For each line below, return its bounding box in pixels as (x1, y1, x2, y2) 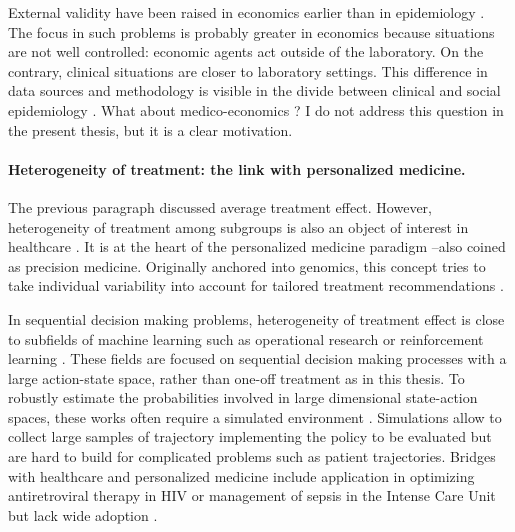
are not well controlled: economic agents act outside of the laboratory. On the (8, 41, 484, 62)
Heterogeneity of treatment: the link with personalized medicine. (8, 158, 466, 179)
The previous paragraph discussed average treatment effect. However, (8, 196, 432, 217)
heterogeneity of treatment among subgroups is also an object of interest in (8, 216, 469, 237)
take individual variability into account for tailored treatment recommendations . (8, 275, 504, 296)
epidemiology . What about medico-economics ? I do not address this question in (8, 99, 504, 120)
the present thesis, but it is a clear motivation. (8, 119, 293, 140)
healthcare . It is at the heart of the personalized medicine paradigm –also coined (8, 236, 506, 257)
